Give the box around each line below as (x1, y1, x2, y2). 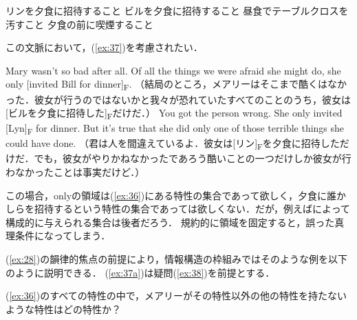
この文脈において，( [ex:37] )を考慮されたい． (6, 40, 203, 54)
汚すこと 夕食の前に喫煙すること (6, 17, 153, 31)
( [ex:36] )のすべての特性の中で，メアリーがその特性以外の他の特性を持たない (6, 288, 347, 303)
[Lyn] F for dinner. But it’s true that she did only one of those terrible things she (6, 121, 345, 137)
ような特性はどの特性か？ (6, 301, 121, 316)
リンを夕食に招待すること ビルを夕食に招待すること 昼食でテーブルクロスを (6, 3, 349, 17)
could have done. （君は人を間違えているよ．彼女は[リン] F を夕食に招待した (6, 136, 340, 152)
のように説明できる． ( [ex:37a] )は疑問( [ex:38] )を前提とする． (6, 265, 275, 279)
